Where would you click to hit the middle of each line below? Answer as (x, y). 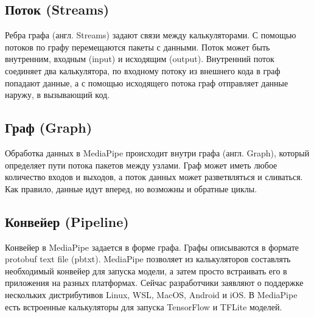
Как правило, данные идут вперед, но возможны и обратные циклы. (131, 188)
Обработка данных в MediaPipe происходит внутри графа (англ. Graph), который (157, 152)
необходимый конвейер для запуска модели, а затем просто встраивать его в (146, 270)
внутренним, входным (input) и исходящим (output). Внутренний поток (140, 59)
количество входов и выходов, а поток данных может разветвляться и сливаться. (154, 177)
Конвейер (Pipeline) (67, 221)
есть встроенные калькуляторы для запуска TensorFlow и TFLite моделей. (144, 306)
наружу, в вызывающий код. (58, 95)
